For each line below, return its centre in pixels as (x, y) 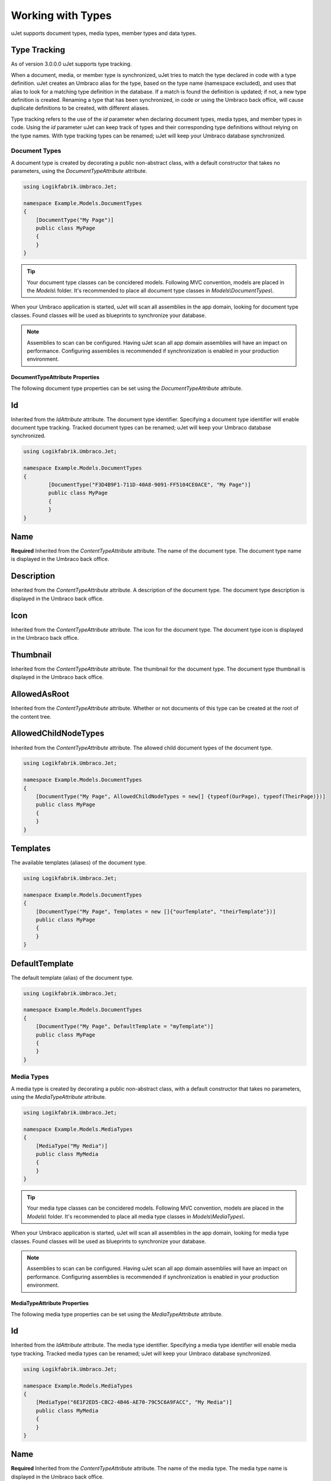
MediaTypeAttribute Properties (50, 1303)
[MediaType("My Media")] (72, 1146)
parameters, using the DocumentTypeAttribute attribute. (79, 171)
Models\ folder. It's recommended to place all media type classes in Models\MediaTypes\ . (136, 1216)
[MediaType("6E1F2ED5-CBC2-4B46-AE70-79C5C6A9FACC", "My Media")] (134, 1402)
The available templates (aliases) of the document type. (79, 863)
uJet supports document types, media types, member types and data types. (104, 33)
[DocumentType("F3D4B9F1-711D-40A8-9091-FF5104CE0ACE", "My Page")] (150, 485)
